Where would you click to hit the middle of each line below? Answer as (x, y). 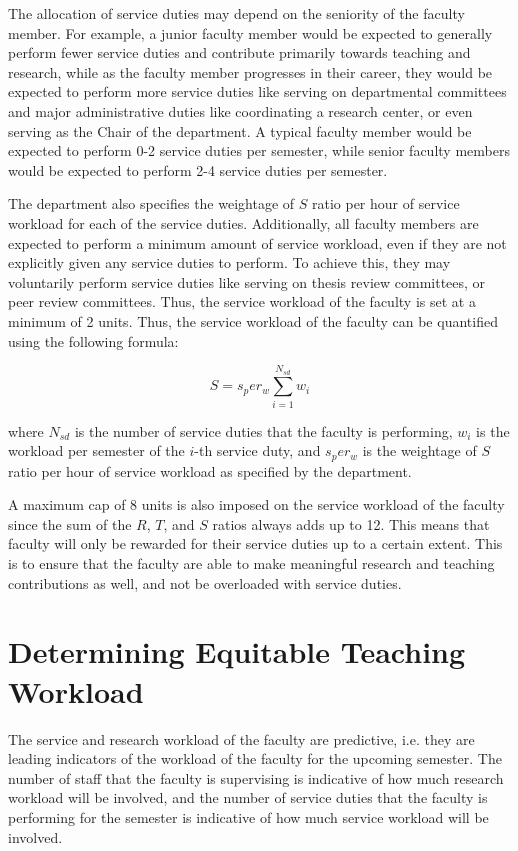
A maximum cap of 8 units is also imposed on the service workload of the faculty (256, 504)
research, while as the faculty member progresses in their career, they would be (250, 71)
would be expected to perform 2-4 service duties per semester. (198, 169)
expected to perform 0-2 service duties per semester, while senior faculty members (259, 150)
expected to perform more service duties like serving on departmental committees (257, 91)
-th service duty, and (257, 450)
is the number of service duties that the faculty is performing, (263, 430)
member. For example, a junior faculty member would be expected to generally (250, 32)
